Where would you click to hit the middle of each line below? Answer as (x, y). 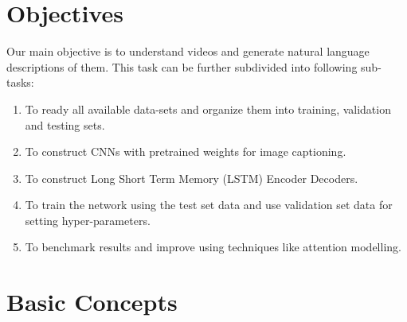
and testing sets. (65, 124)
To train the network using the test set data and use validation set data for (209, 205)
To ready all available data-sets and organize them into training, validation (208, 109)
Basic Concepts (92, 302)
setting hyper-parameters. (88, 220)
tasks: (20, 82)
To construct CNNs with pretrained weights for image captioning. (186, 151)
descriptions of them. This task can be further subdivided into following (182, 66)
